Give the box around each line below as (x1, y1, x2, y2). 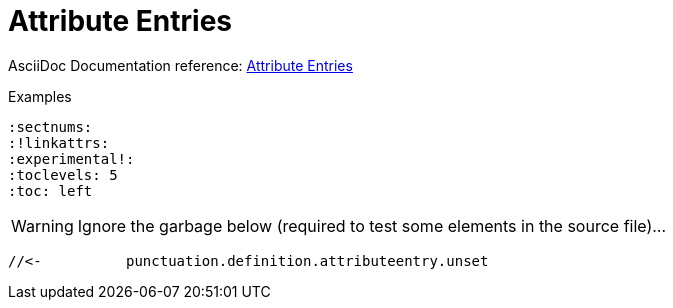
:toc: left (8, 182, 93, 199)
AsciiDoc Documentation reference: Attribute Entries (8, 56, 353, 74)
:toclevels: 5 (8, 166, 118, 183)
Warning (11, 215, 74, 236)
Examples (8, 87, 72, 105)
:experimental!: (8, 150, 135, 167)
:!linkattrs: (8, 134, 110, 151)
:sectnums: (8, 118, 93, 135)
